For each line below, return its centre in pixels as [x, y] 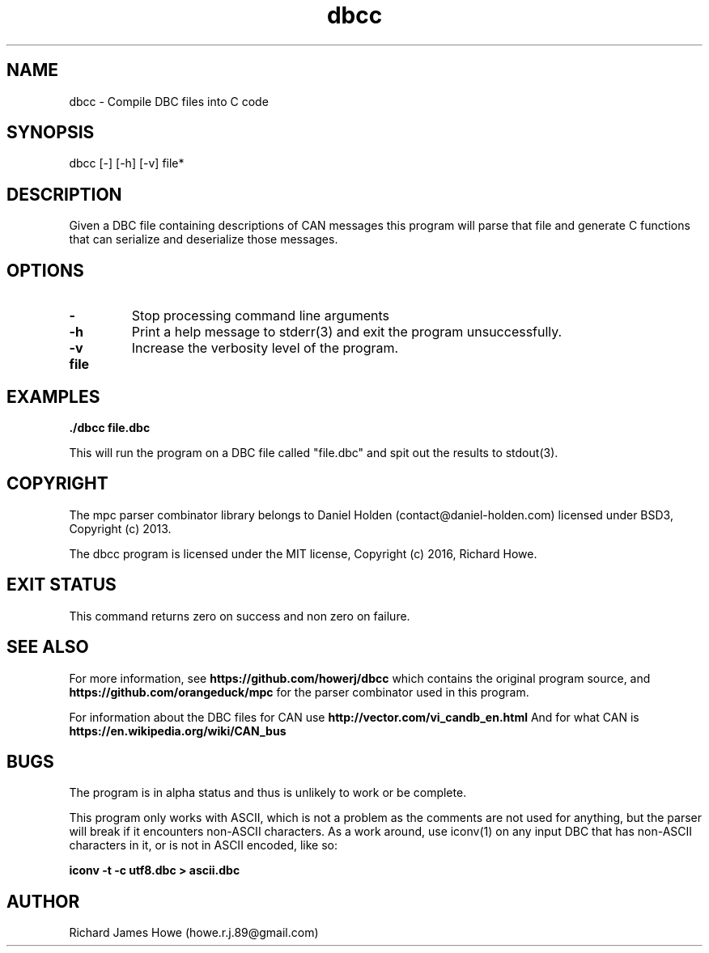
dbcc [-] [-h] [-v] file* [127, 163]
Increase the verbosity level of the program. [265, 348]
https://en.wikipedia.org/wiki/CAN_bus [178, 731]
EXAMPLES [53, 396]
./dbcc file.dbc [110, 427]
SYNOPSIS [51, 133]
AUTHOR [43, 901]
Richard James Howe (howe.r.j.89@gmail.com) [194, 933]
